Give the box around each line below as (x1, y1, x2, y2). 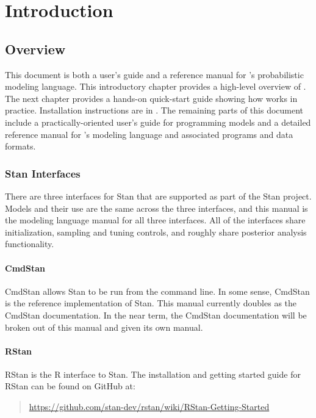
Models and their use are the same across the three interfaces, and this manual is (5, 201, 308, 214)
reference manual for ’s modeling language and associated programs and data (5, 128, 293, 140)
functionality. (5, 237, 54, 250)
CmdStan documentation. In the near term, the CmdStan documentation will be (5, 308, 307, 321)
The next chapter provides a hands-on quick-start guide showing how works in (5, 92, 298, 104)
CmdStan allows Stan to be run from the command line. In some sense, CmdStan (5, 284, 310, 297)
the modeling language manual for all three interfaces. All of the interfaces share (5, 214, 306, 226)
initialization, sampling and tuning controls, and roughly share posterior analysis (5, 225, 307, 238)
